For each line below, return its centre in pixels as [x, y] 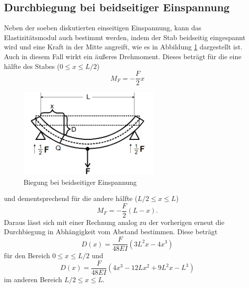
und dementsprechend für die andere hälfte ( [71, 198]
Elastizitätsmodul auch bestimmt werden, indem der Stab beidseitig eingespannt [125, 37]
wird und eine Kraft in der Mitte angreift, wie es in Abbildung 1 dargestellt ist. [123, 47]
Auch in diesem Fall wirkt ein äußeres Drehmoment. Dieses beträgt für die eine [123, 56]
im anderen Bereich [33, 279]
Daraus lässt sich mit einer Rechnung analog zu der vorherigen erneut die [114, 222]
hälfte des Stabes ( [32, 66]
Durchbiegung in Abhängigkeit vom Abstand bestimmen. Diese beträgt [111, 232]
